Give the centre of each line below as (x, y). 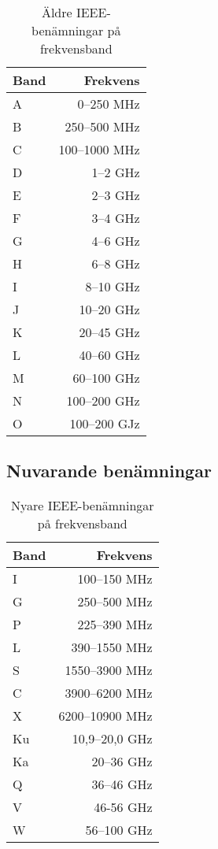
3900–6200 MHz (109, 693)
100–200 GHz (103, 400)
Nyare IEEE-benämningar (82, 506)
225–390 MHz (115, 625)
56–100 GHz (119, 830)
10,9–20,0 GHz (112, 739)
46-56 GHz (123, 807)
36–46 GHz (122, 784)
